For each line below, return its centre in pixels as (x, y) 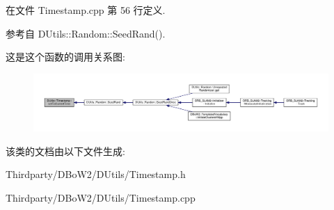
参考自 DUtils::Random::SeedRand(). (86, 33)
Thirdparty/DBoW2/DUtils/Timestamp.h (96, 174)
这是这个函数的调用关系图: (65, 57)
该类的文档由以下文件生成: (65, 151)
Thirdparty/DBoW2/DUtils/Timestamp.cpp (101, 197)
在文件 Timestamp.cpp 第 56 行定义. (86, 10)
